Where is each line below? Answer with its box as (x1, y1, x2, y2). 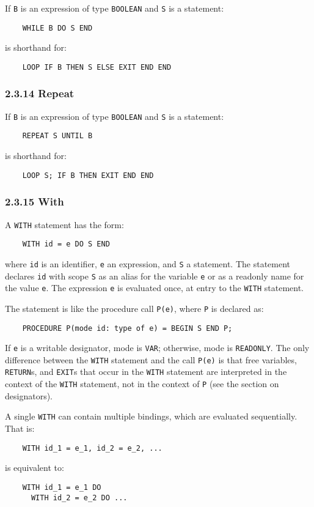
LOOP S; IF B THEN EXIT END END (22, 171, 154, 180)
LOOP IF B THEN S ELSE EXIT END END (22, 62, 172, 72)
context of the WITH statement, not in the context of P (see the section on (5, 377, 279, 390)
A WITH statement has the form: (5, 218, 124, 231)
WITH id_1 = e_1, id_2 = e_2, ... (22, 443, 162, 453)
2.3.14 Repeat (5, 86, 75, 101)
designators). (5, 389, 53, 402)
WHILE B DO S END (22, 23, 93, 32)
